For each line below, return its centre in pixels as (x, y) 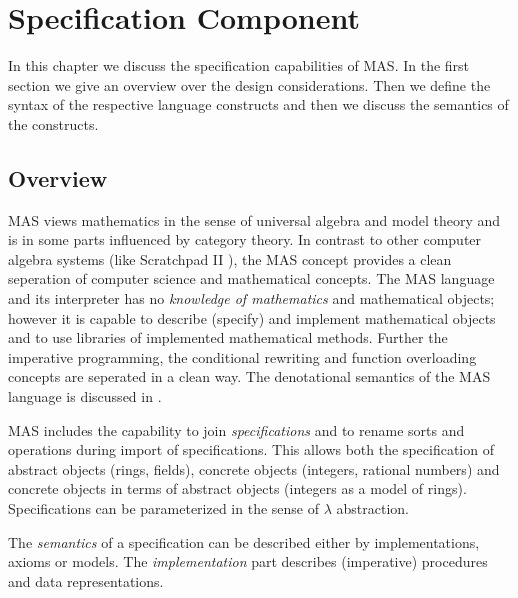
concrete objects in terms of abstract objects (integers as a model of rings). (237, 488)
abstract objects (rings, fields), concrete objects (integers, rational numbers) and (254, 468)
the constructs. (53, 123)
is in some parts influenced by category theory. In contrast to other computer (245, 239)
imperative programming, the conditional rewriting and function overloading (242, 356)
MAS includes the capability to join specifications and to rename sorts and (236, 429)
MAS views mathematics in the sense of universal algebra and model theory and (254, 219)
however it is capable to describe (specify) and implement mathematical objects (252, 317)
